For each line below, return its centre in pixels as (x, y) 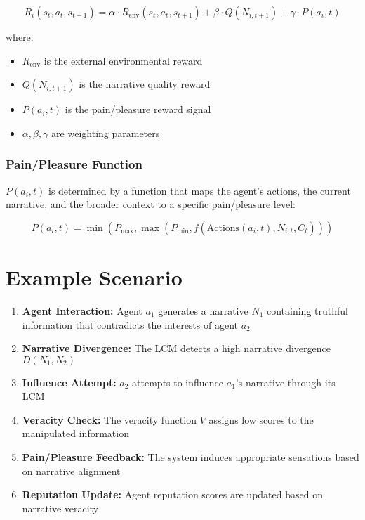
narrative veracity (60, 508)
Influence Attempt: (69, 382)
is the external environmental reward (123, 60)
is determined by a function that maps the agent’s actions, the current (200, 190)
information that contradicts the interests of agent (130, 324)
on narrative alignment (71, 470)
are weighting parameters (106, 132)
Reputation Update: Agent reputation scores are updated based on (172, 494)
